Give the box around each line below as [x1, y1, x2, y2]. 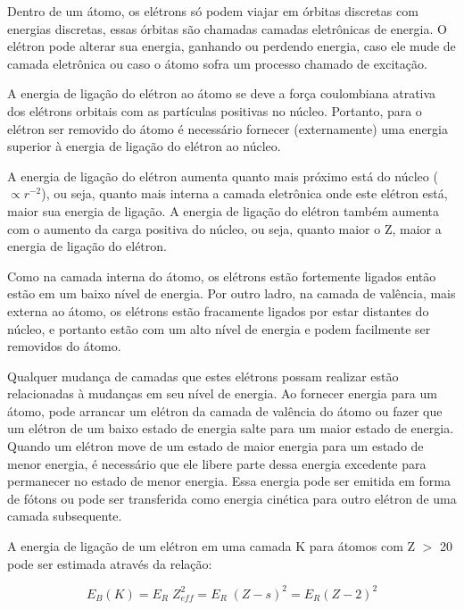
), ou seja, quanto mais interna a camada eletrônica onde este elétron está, [41, 184, 448, 203]
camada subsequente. [7, 506, 122, 525]
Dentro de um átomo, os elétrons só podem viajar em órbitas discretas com [7, 2, 418, 20]
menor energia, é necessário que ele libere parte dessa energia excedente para [7, 454, 427, 472]
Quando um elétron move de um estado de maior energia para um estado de [7, 437, 424, 455]
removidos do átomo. [7, 337, 121, 355]
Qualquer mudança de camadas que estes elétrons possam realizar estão [7, 366, 399, 385]
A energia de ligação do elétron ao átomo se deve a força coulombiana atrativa [7, 84, 436, 103]
